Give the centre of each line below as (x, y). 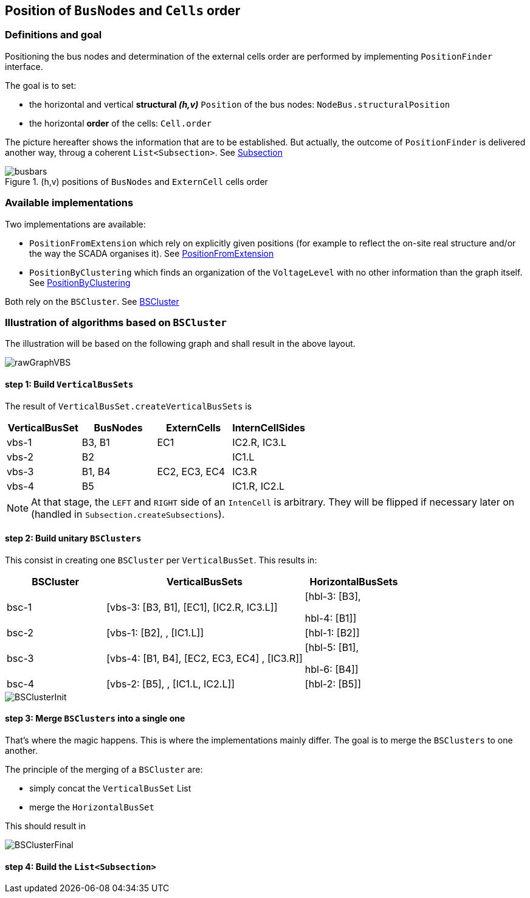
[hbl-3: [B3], (333, 596)
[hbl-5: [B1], (332, 647)
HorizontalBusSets (354, 581)
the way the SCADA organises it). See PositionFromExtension (152, 253)
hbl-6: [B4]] (332, 669)
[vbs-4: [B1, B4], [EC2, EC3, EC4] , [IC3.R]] (205, 658)
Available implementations (69, 203)
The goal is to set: (41, 85)
